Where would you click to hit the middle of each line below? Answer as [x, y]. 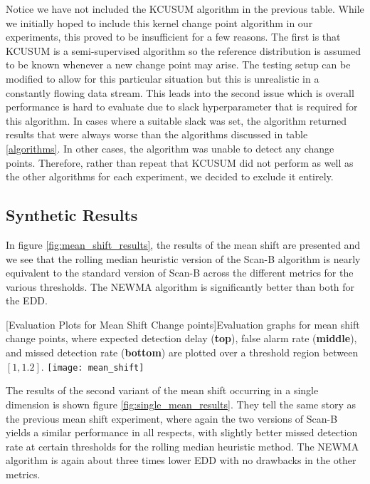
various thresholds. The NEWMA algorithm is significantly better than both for [180, 286]
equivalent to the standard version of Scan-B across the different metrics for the [180, 273]
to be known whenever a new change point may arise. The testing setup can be [178, 65]
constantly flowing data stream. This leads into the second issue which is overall [180, 92]
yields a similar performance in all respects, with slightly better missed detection [182, 432]
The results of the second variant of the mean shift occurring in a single [162, 390]
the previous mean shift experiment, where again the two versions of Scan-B [172, 418]
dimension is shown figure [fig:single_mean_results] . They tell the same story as [181, 404]
